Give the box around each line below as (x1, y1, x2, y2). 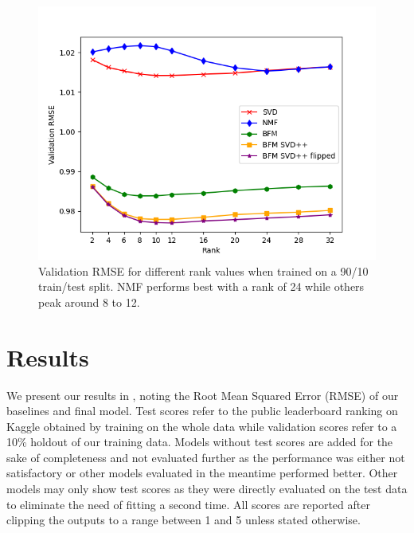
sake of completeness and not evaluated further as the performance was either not (6, 449, 405, 465)
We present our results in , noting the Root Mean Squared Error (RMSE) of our (6, 386, 399, 403)
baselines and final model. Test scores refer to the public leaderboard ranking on (6, 402, 398, 419)
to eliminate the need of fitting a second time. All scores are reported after (6, 496, 370, 512)
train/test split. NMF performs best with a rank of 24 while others (38, 278, 365, 295)
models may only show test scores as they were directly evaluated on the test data (6, 480, 408, 497)
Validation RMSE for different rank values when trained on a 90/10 (38, 262, 369, 279)
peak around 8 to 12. (38, 293, 140, 310)
